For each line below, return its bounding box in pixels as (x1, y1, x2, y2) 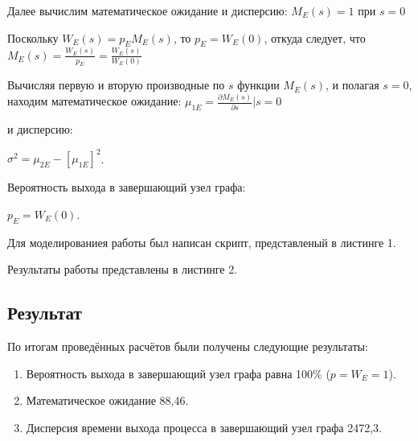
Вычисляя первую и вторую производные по (7, 76, 225, 93)
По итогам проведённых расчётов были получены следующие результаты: (7, 338, 368, 355)
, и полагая (326, 76, 379, 93)
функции (237, 76, 280, 93)
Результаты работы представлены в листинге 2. (7, 261, 238, 278)
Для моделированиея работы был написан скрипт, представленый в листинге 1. (7, 233, 396, 250)
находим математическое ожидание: (7, 93, 182, 109)
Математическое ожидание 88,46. (26, 392, 189, 409)
